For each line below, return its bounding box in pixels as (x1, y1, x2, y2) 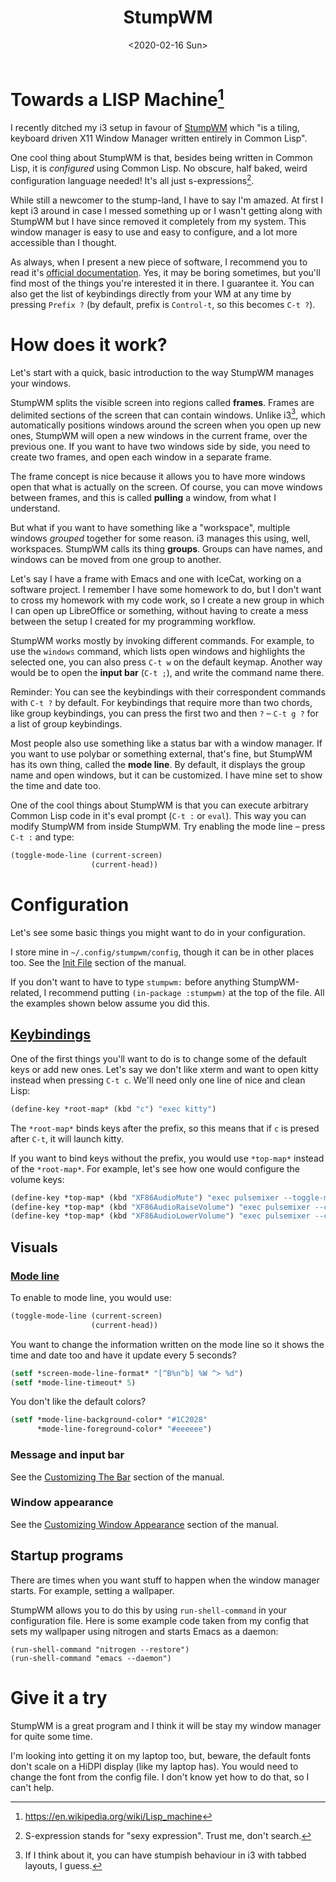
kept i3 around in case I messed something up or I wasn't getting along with (10, 204, 323, 216)
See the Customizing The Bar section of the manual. (10, 1471, 225, 1483)
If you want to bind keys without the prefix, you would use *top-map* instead (10, 1152, 325, 1164)
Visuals (10, 1239, 58, 1256)
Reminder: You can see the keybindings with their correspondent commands (10, 686, 326, 698)
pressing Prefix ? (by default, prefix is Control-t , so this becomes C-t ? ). (10, 298, 316, 310)
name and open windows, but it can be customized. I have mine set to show (10, 769, 323, 781)
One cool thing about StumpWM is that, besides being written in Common (10, 152, 313, 164)
